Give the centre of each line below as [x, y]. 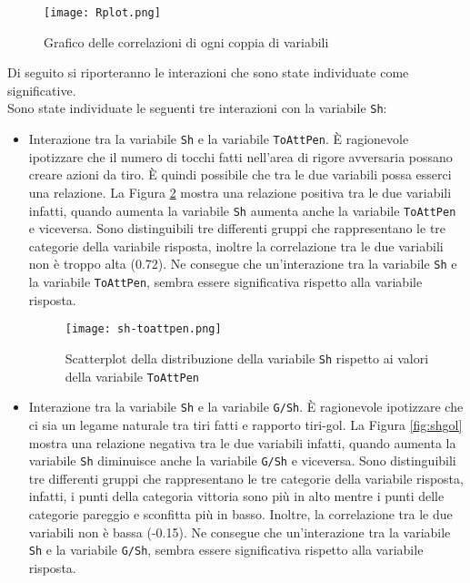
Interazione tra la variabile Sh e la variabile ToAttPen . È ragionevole [219, 139]
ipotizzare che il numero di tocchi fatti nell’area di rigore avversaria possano [240, 156]
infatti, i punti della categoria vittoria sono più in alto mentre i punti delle [236, 496]
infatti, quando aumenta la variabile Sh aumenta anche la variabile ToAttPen [242, 210]
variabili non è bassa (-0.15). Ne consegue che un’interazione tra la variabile [240, 532]
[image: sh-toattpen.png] [143, 329]
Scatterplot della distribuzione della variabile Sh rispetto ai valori [247, 358]
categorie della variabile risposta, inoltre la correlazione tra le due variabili [236, 245]
